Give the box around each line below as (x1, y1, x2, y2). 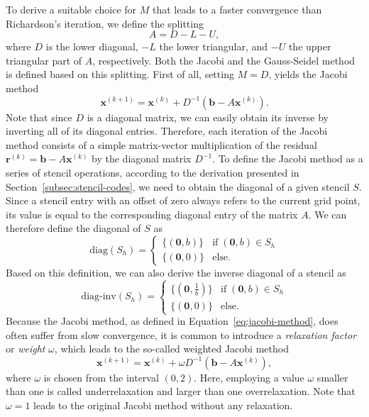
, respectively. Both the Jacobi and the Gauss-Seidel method (92, 52, 356, 67)
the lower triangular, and (159, 39, 268, 54)
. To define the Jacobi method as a (212, 151, 363, 166)
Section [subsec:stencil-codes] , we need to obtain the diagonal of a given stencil (6, 179, 350, 194)
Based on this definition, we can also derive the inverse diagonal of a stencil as (6, 265, 346, 279)
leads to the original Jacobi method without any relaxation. (33, 398, 293, 413)
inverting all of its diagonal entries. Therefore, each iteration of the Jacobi (6, 123, 328, 138)
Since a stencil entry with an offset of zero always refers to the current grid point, (6, 193, 360, 208)
